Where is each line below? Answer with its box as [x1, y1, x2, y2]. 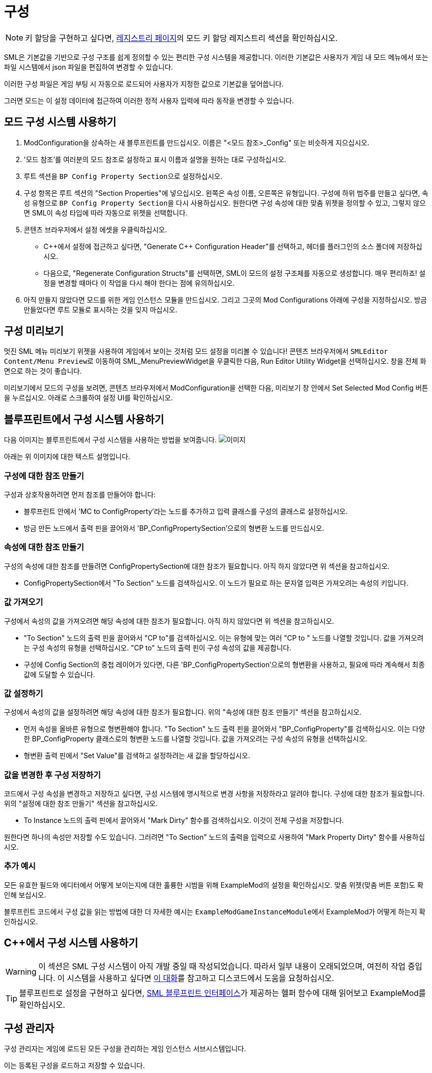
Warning [5, 966, 37, 977]
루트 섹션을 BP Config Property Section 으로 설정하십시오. [24, 172, 223, 180]
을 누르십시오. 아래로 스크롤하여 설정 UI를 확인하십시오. [4, 393, 173, 402]
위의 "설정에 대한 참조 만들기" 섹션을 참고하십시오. [4, 799, 158, 808]
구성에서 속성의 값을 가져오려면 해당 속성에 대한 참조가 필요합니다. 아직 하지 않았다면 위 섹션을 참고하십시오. [4, 616, 334, 625]
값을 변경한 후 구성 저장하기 [4, 770, 101, 780]
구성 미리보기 [4, 325, 64, 338]
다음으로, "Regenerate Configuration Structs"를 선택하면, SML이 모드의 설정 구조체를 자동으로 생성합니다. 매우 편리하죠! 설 [43, 268, 426, 277]
